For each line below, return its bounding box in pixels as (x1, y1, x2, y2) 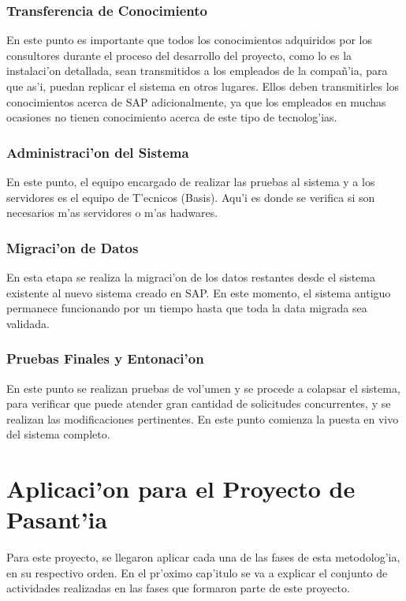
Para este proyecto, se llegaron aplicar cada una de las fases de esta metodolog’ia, (6, 549, 400, 566)
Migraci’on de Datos (6, 237, 139, 257)
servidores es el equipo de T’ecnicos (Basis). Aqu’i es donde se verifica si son (6, 189, 375, 205)
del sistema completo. (6, 426, 110, 442)
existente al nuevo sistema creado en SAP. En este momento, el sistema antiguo (6, 284, 391, 300)
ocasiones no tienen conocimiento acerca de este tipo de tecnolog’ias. (6, 109, 337, 125)
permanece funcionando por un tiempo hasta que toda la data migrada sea (6, 300, 367, 316)
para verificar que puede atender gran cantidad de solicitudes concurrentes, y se (6, 395, 391, 412)
